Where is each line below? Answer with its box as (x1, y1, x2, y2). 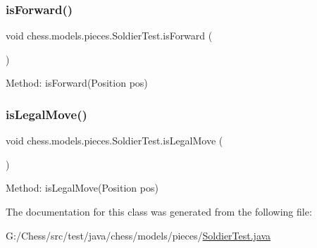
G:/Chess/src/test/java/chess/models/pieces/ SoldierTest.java (6, 228, 271, 242)
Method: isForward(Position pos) (6, 75, 148, 90)
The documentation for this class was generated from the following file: (6, 204, 312, 218)
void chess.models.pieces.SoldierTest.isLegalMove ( (6, 133, 223, 148)
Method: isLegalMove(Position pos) (6, 180, 158, 195)
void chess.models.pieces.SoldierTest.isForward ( (6, 28, 213, 43)
